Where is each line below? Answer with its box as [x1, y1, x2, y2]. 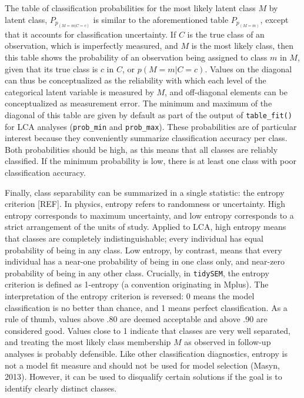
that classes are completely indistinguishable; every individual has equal [5, 232, 264, 244]
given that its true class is [5, 62, 98, 75]
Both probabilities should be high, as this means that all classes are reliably [5, 143, 278, 155]
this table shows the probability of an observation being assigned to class [5, 51, 268, 63]
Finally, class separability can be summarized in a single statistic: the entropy [5, 186, 285, 198]
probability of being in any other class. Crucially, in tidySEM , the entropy [5, 266, 269, 279]
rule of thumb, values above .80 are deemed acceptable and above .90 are [5, 313, 268, 325]
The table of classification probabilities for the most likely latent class [5, 2, 256, 14]
